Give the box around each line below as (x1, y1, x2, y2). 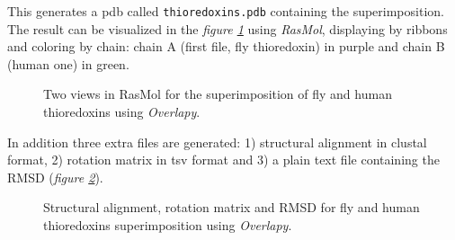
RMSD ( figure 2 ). (7, 167, 103, 186)
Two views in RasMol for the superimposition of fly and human (43, 84, 392, 103)
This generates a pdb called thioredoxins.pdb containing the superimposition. (7, 2, 444, 20)
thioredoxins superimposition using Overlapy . (43, 216, 292, 234)
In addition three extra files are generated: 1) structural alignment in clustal (7, 132, 427, 151)
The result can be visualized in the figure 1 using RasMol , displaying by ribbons (7, 19, 448, 38)
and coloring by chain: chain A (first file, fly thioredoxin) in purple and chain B (7, 37, 445, 56)
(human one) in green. (7, 54, 129, 73)
